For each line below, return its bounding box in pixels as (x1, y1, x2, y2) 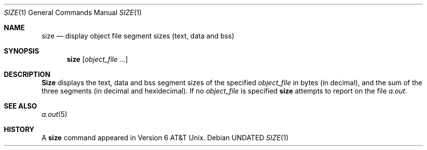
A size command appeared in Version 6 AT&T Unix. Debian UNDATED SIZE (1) (41, 133, 289, 142)
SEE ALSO (4, 102, 37, 110)
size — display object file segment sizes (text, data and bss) (41, 32, 234, 40)
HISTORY (4, 125, 35, 133)
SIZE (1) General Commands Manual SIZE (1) (4, 8, 142, 17)
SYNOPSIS (4, 47, 39, 55)
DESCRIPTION (4, 70, 51, 78)
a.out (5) (41, 110, 67, 118)
